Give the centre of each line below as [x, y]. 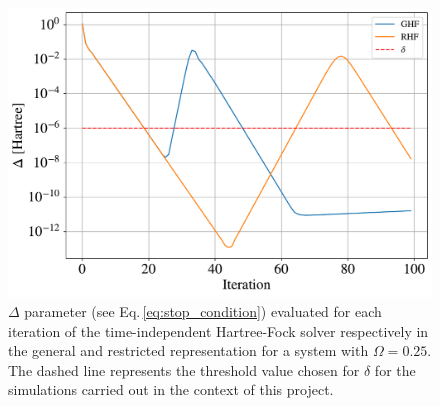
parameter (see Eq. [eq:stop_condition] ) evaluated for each [203, 311]
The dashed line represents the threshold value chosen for [184, 369]
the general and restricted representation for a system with [188, 350]
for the [395, 369]
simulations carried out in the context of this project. [171, 389]
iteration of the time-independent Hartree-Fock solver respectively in [218, 330]
